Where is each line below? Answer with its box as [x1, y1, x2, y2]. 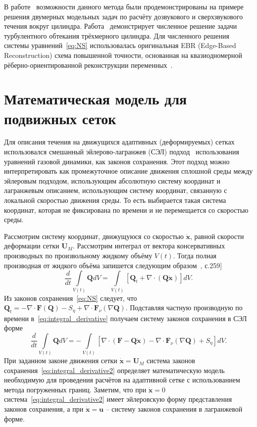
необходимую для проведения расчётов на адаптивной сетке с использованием [4, 375, 240, 385]
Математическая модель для [4, 89, 187, 109]
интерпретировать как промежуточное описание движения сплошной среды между [4, 166, 253, 176]
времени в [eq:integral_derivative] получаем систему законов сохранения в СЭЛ [4, 313, 247, 323]
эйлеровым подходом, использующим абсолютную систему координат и [4, 175, 220, 186]
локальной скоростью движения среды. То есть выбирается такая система [4, 195, 226, 205]
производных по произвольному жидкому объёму [4, 250, 153, 260]
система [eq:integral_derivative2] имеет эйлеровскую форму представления [4, 394, 232, 404]
